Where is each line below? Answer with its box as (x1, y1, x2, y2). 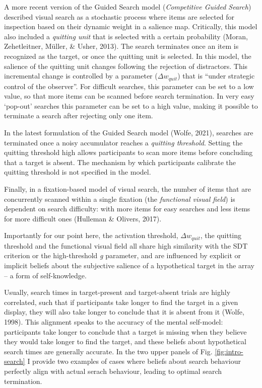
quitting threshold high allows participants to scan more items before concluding (4, 147, 253, 158)
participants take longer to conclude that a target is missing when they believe (4, 326, 247, 337)
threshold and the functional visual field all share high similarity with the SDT (4, 240, 248, 251)
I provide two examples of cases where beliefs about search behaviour (27, 356, 241, 366)
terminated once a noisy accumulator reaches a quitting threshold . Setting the (4, 137, 243, 147)
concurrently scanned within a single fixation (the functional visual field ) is (4, 193, 235, 204)
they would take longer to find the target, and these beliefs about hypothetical (4, 336, 246, 347)
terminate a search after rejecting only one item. (4, 110, 153, 121)
